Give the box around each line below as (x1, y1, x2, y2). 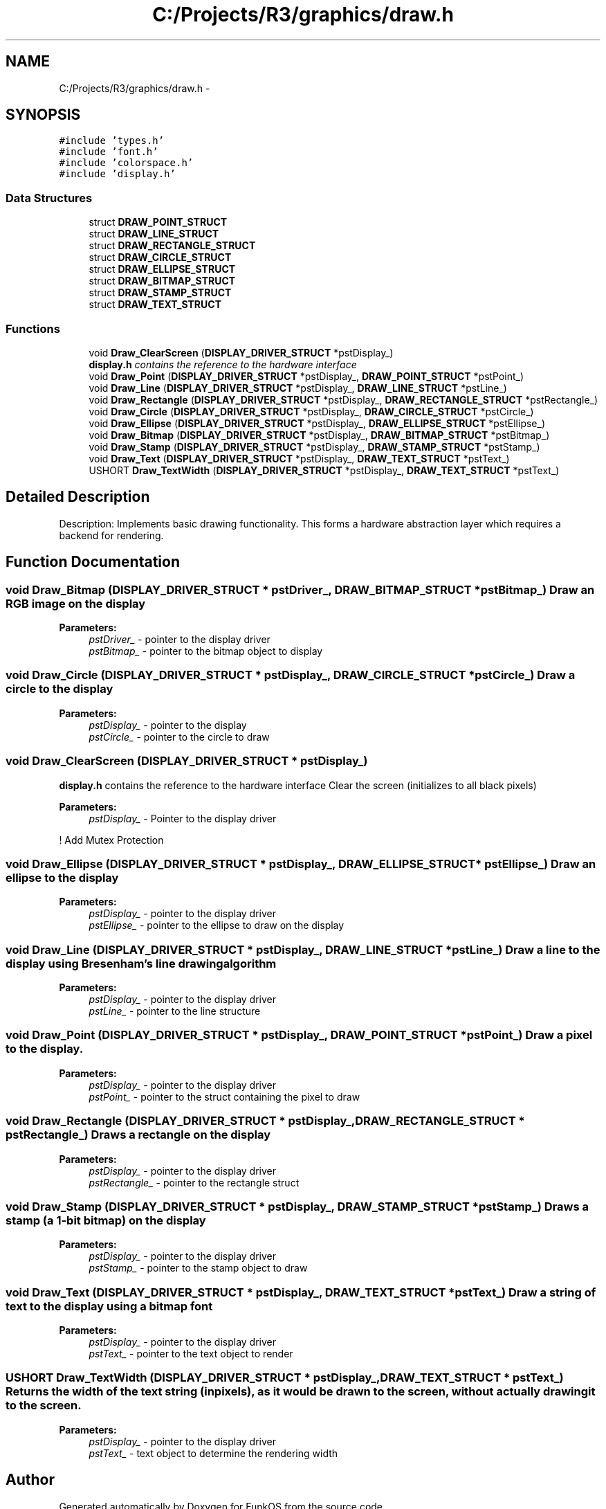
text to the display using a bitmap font (6, 1299, 213, 1313)
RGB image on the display (6, 596, 146, 611)
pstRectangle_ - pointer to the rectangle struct (89, 1176, 300, 1189)
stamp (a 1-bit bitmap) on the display (6, 1213, 206, 1227)
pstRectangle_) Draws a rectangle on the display (6, 1128, 271, 1142)
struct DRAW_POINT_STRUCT (89, 216, 228, 228)
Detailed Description (6, 488, 150, 506)
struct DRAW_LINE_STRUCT (89, 228, 219, 240)
